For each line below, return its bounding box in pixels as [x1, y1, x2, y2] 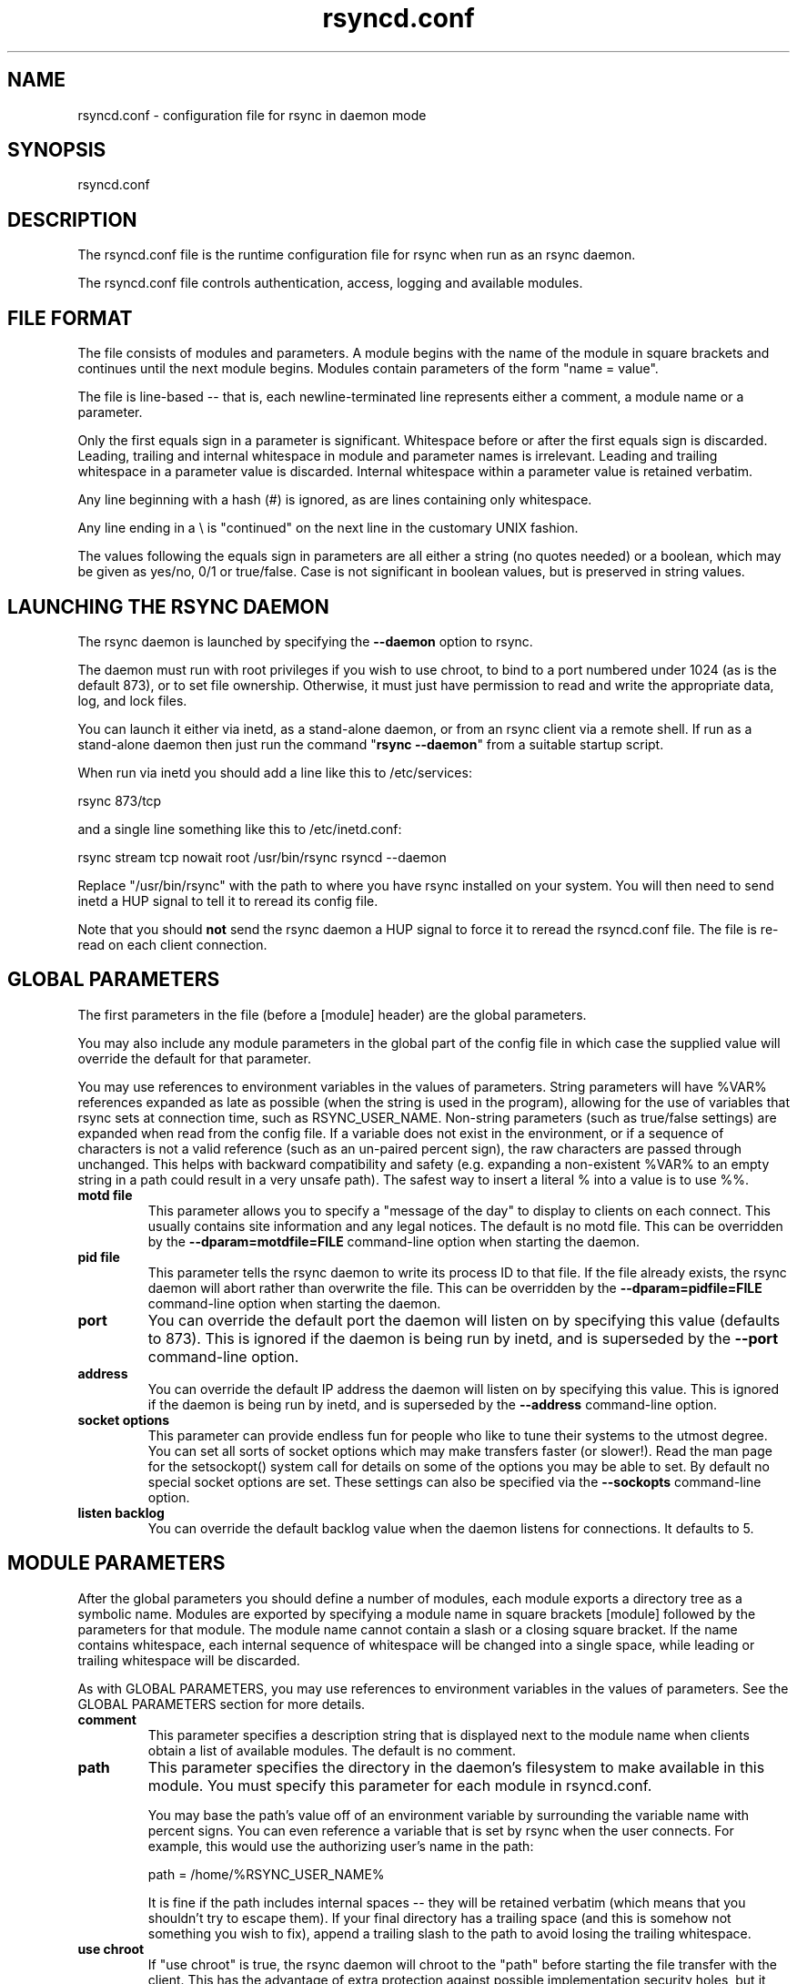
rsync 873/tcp [77, 792, 162, 809]
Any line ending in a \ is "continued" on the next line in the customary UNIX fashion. [77, 520, 579, 536]
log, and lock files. [77, 692, 187, 708]
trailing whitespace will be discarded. [77, 1652, 300, 1668]
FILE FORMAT [7, 306, 133, 330]
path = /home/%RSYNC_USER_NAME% [147, 1866, 385, 1882]
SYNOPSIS [7, 138, 106, 162]
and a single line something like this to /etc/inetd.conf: [77, 820, 402, 837]
